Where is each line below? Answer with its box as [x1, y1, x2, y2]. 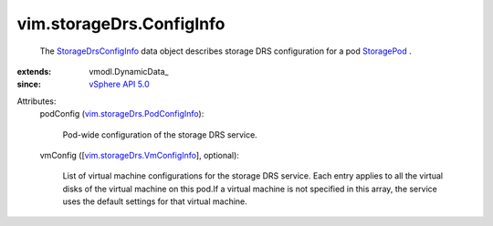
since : [16, 78, 41, 90]
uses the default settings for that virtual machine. [62, 196, 248, 207]
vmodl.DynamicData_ [89, 66, 169, 77]
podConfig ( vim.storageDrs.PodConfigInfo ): [39, 108, 205, 119]
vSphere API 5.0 [89, 78, 150, 90]
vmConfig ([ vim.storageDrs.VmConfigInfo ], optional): [39, 149, 239, 160]
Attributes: [16, 96, 57, 107]
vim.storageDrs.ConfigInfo [16, 14, 226, 34]
